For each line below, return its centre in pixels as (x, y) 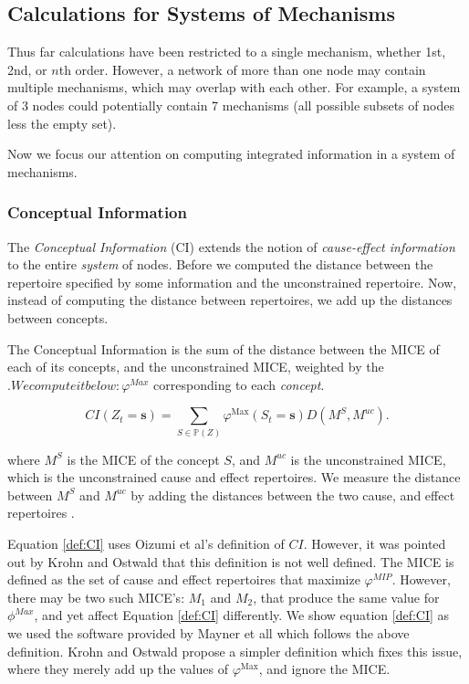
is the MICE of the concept (143, 459)
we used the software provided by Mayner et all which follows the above (208, 633)
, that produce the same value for (346, 597)
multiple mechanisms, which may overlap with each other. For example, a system (234, 87)
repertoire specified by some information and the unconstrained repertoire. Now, (232, 282)
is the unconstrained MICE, (368, 459)
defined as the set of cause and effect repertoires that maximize (184, 579)
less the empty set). (62, 123)
